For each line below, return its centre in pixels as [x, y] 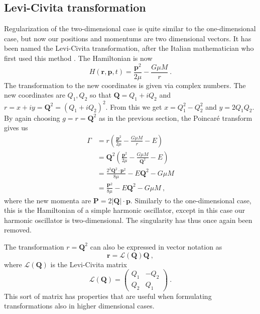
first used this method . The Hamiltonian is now [78, 58]
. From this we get [134, 106]
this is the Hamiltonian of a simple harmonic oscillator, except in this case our [125, 210]
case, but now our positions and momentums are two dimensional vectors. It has [128, 38]
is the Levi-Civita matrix [89, 264]
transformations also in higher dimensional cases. [79, 306]
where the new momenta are [48, 200]
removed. [18, 230]
